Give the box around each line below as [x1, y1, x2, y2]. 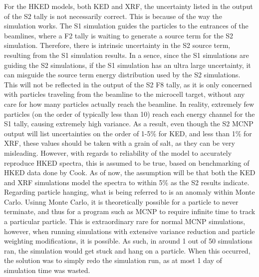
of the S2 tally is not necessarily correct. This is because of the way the [4, 10, 222, 21]
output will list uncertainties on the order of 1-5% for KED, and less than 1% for [4, 128, 252, 138]
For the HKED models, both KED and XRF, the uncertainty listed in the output [4, 1, 253, 11]
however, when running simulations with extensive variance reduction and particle [4, 226, 255, 236]
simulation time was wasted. [4, 265, 90, 276]
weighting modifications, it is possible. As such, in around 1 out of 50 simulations [4, 236, 253, 246]
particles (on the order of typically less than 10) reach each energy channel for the [4, 108, 255, 119]
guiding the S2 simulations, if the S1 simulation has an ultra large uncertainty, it [4, 59, 251, 70]
